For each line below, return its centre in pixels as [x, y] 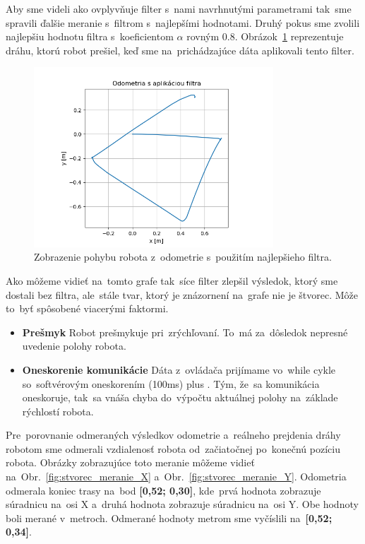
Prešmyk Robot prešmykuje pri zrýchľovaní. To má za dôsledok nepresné [185, 332]
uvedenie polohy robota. [74, 346]
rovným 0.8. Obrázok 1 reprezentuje [265, 36]
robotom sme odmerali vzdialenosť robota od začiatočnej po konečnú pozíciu [173, 448]
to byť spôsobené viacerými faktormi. [87, 308]
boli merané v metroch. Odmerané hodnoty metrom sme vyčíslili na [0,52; [169, 518]
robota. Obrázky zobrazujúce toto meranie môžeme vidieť [130, 462]
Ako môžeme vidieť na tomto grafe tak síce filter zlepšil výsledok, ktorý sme [172, 280]
